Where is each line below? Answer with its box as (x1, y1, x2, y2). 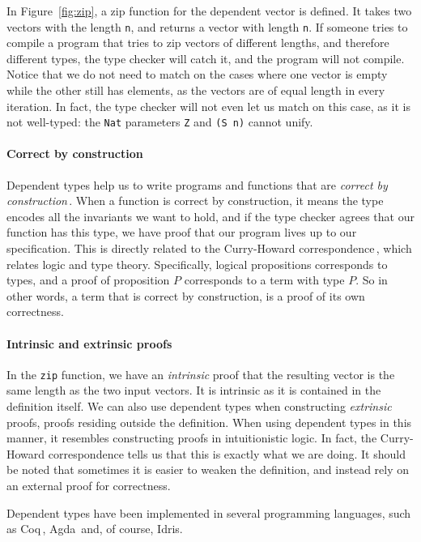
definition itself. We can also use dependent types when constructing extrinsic (6, 398, 392, 415)
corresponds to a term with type (184, 271, 345, 288)
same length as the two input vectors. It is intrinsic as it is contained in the (6, 382, 381, 399)
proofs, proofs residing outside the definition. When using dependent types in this (6, 413, 412, 430)
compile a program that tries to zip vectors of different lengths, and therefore (6, 34, 389, 51)
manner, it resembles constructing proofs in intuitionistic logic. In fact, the (6, 429, 377, 446)
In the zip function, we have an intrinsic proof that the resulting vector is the (6, 365, 395, 382)
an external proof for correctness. (6, 477, 171, 494)
